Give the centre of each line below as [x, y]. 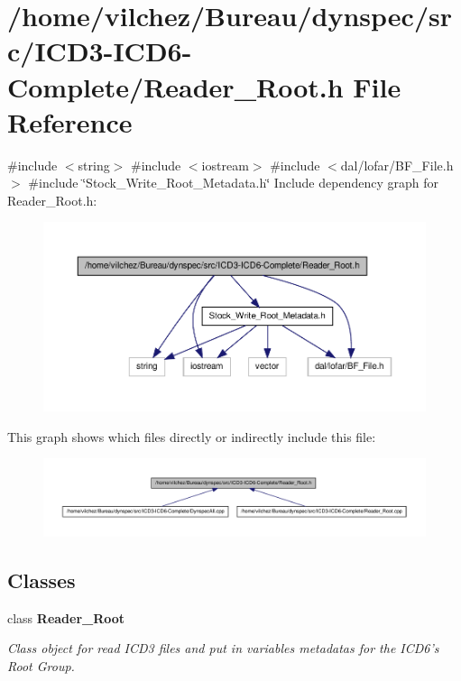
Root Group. [41, 666]
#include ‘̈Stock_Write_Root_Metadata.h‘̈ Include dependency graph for [233, 183]
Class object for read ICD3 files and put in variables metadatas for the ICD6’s [223, 648]
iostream [225, 165]
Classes [41, 580]
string [94, 165]
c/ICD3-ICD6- [100, 51]
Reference [70, 121]
